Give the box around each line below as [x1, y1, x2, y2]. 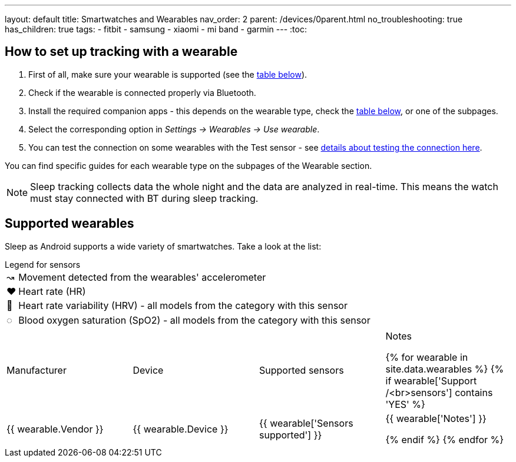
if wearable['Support [385, 374, 477, 387]
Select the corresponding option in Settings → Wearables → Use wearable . [28, 124, 320, 134]
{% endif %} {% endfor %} [385, 433, 504, 446]
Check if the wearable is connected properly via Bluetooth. [28, 87, 256, 98]
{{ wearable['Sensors [259, 417, 353, 429]
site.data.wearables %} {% [385, 363, 504, 375]
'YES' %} [385, 398, 425, 410]
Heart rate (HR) [18, 285, 86, 297]
